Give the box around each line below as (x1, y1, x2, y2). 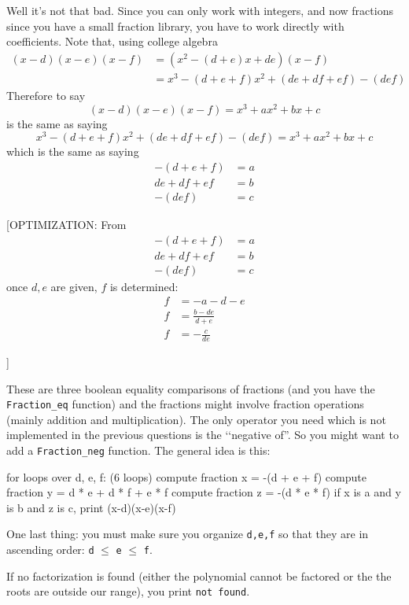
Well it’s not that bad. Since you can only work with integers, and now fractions (6, 2, 393, 18)
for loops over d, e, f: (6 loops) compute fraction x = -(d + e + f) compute (6, 468, 367, 485)
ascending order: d (6, 541, 94, 558)
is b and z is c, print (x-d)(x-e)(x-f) (6, 499, 176, 515)
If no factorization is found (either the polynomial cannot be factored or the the (6, 567, 392, 584)
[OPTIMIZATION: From (6, 216, 127, 232)
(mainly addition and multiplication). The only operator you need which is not (6, 411, 386, 427)
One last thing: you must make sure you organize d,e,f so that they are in (6, 526, 369, 542)
